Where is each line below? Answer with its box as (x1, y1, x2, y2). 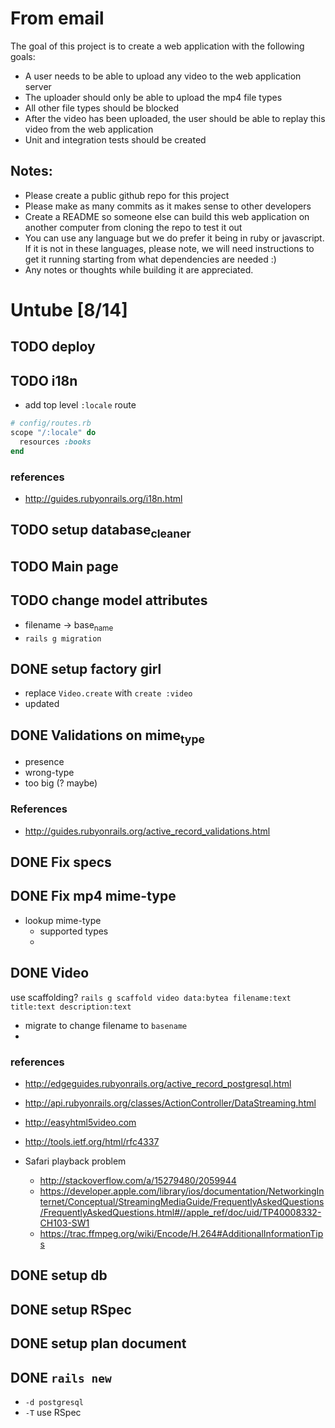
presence (24, 756, 65, 768)
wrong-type (24, 767, 75, 779)
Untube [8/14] (10, 298, 128, 321)
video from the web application (24, 123, 154, 135)
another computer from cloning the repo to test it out (24, 221, 243, 233)
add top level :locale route (24, 399, 137, 411)
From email (10, 7, 105, 30)
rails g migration (24, 633, 102, 644)
